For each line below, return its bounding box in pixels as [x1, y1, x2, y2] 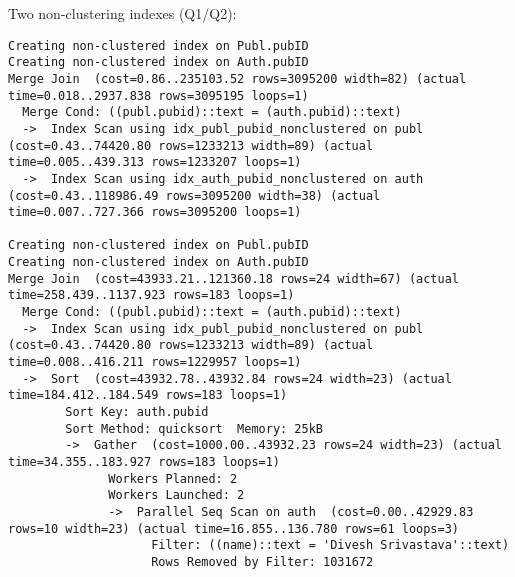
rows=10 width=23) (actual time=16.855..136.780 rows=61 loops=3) [8, 521, 460, 536]
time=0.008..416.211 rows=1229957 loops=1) [8, 355, 302, 370]
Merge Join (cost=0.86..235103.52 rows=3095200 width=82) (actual [8, 71, 467, 86]
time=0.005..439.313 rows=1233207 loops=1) [8, 155, 302, 170]
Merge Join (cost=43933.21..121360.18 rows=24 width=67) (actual [8, 271, 460, 286]
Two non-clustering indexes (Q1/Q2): [8, 3, 237, 23]
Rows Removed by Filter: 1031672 [151, 554, 374, 569]
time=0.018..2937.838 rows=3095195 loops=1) [8, 88, 309, 103]
